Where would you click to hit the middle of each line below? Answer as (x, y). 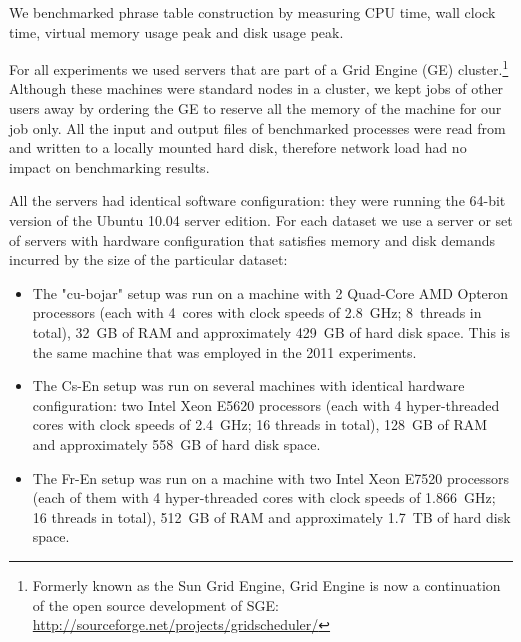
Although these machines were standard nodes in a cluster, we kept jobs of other (256, 88)
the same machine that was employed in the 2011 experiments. (224, 351)
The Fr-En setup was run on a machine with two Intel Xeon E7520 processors (271, 477)
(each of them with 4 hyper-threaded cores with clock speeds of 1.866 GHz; (264, 497)
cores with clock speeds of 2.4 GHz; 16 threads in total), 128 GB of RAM (260, 424)
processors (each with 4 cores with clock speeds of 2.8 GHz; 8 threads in (257, 312)
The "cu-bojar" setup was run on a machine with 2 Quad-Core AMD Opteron (270, 292)
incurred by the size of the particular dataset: (148, 259)
